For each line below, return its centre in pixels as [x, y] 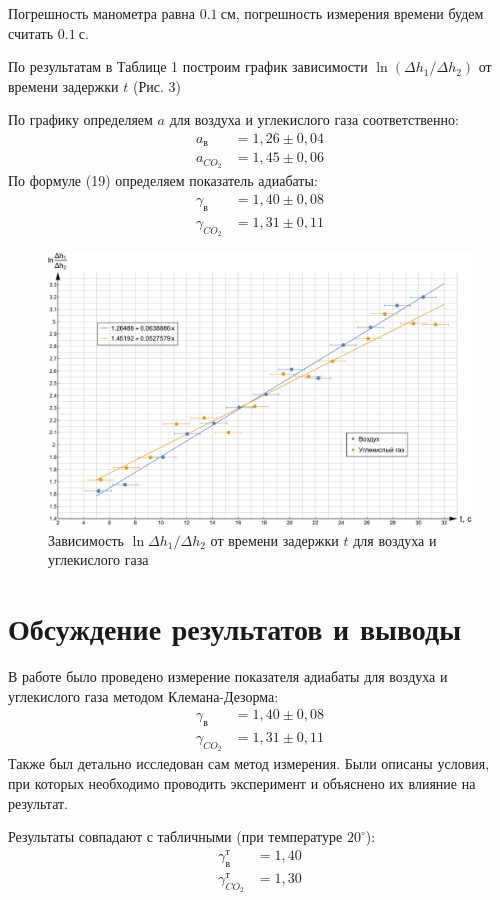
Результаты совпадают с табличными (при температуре [175, 836]
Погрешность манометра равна [102, 13]
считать [31, 32]
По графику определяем [80, 119]
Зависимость [86, 539]
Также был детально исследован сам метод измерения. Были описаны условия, [249, 763]
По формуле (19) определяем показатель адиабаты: [163, 180]
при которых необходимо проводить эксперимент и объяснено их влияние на [242, 783]
